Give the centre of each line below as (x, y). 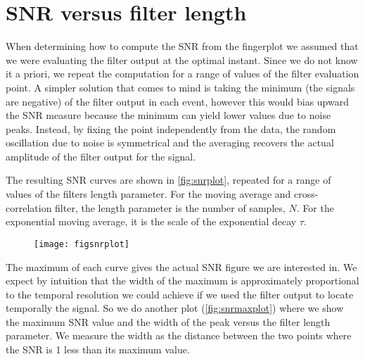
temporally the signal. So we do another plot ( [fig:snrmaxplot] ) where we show (175, 308)
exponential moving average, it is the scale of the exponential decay (151, 221)
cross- (306, 194)
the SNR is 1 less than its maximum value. (98, 349)
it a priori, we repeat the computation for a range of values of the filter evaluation (182, 74)
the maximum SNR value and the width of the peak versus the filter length (168, 321)
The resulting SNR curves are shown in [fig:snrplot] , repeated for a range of (168, 180)
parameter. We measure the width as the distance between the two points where (179, 335)
